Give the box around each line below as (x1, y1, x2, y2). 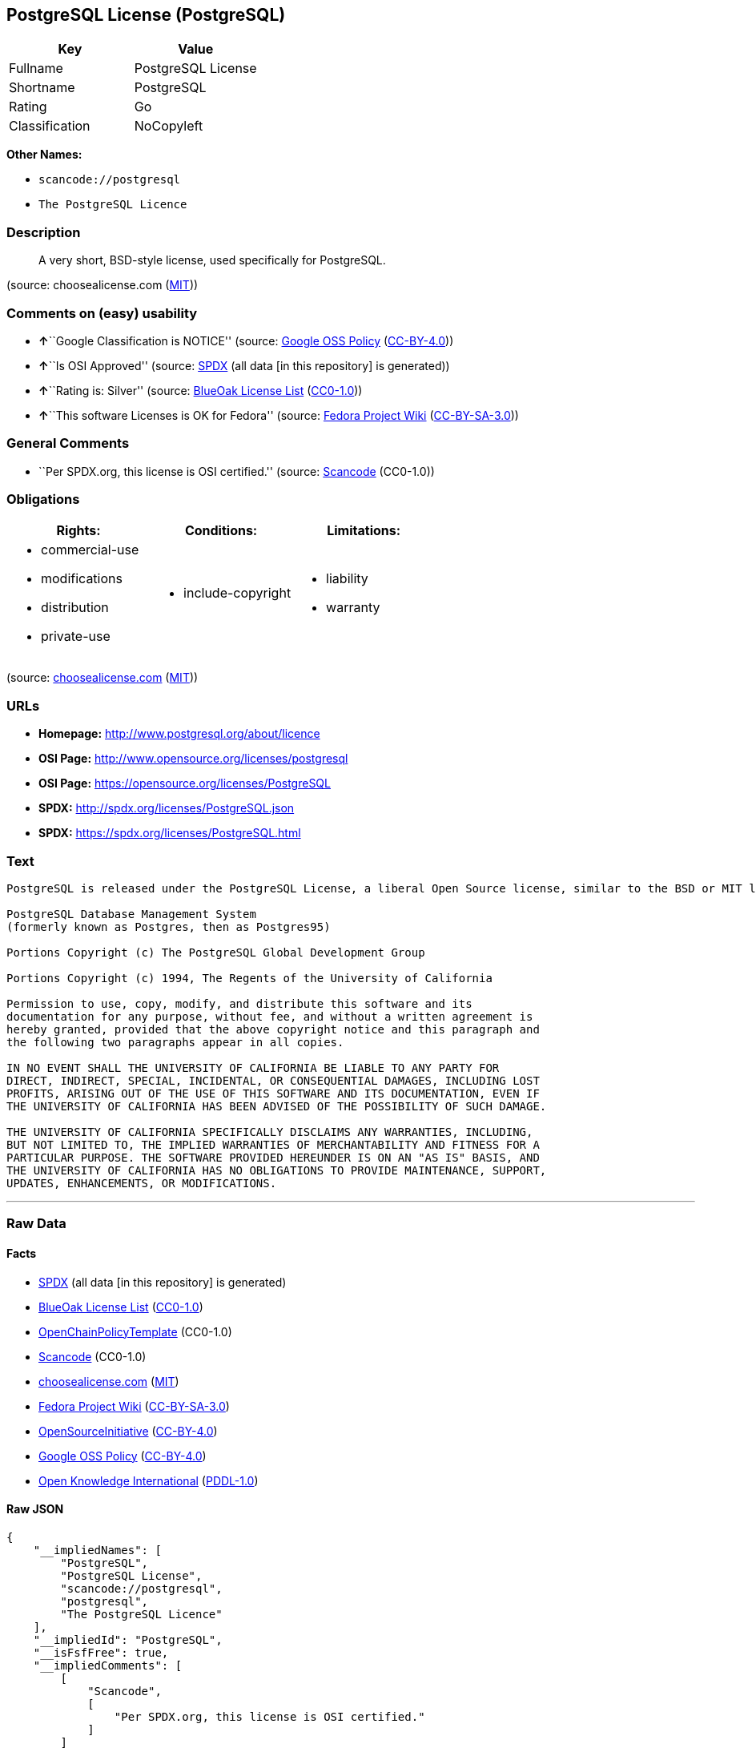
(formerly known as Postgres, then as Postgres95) (6, 920, 331, 933)
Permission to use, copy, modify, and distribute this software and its (6, 997, 472, 1010)
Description (6, 224, 81, 240)
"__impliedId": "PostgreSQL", (33, 1633, 223, 1646)
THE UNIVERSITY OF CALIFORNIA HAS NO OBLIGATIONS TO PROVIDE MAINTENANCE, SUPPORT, (6, 1163, 547, 1177)
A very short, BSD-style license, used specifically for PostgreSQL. (38, 253, 386, 268)
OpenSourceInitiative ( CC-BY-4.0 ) (38, 1424, 218, 1438)
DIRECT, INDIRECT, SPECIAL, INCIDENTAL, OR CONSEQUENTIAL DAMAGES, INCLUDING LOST (6, 1073, 540, 1087)
